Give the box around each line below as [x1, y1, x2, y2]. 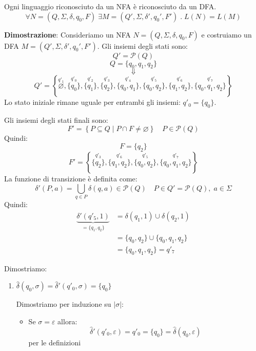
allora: [57, 316, 77, 326]
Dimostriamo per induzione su [16, 299, 111, 309]
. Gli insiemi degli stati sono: [97, 40, 188, 51]
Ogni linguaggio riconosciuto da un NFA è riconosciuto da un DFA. [4, 1, 216, 11]
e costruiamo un [201, 29, 252, 40]
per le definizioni [28, 337, 81, 347]
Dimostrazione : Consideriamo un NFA [4, 29, 131, 40]
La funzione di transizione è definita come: [4, 173, 137, 184]
